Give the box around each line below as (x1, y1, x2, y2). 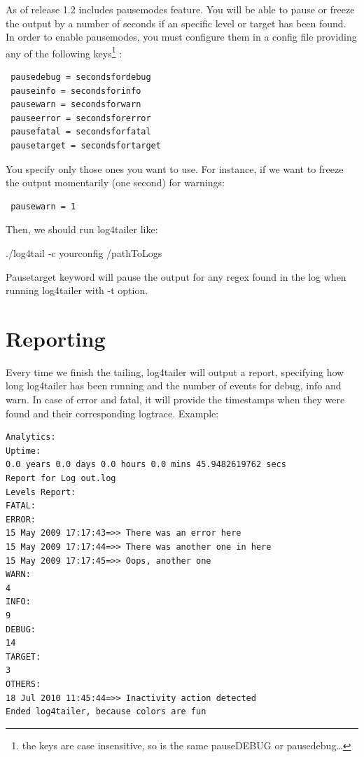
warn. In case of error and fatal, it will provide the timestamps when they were (6, 392, 345, 407)
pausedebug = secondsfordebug (10, 72, 151, 83)
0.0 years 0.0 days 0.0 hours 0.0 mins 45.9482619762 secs (6, 459, 286, 470)
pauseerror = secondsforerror (10, 113, 151, 123)
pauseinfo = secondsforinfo (10, 85, 141, 96)
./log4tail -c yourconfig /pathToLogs (6, 245, 162, 260)
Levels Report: (6, 487, 76, 497)
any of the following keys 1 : (6, 43, 122, 60)
